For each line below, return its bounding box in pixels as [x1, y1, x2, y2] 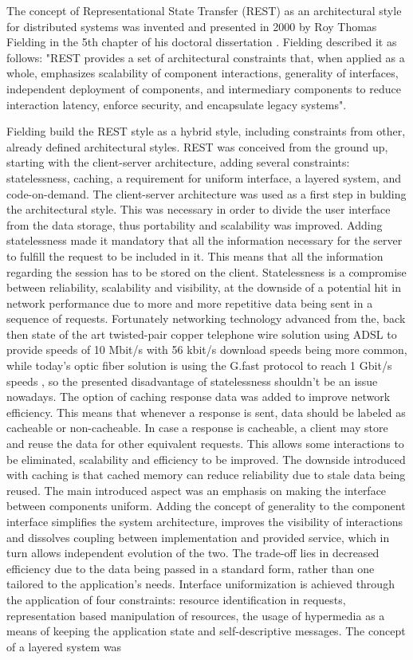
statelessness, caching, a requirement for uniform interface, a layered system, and [6, 169, 402, 186]
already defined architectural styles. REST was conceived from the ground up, [6, 138, 388, 155]
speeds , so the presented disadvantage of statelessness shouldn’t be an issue [6, 372, 378, 389]
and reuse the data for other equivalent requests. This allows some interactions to [6, 435, 404, 452]
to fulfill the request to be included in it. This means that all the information [6, 247, 383, 264]
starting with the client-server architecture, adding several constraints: [6, 154, 350, 171]
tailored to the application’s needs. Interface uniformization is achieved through [6, 576, 395, 592]
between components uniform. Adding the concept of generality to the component [6, 497, 406, 514]
